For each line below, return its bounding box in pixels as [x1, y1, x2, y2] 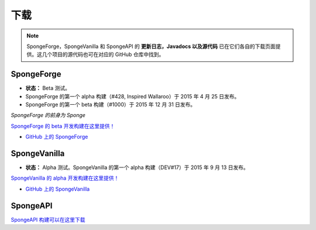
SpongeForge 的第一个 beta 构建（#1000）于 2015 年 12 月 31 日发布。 [25, 101, 196, 108]
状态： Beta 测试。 [25, 85, 70, 92]
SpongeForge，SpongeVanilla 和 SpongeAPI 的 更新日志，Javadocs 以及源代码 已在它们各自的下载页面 [26, 43, 276, 50]
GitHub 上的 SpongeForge [25, 133, 88, 140]
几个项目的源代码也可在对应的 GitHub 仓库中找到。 [42, 51, 164, 58]
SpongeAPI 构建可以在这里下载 [11, 216, 85, 223]
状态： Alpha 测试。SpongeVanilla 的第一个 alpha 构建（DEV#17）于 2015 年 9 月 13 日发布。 [25, 164, 249, 171]
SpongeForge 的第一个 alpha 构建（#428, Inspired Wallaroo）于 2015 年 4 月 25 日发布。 [25, 92, 240, 99]
